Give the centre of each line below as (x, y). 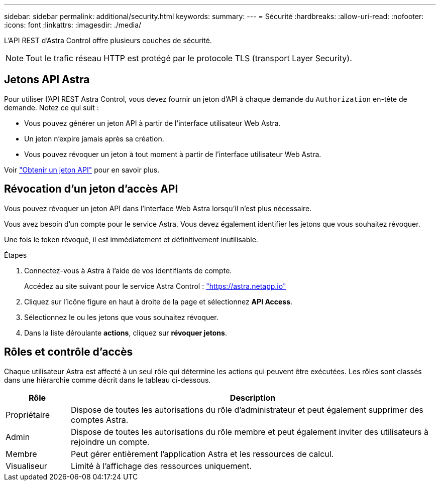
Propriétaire (28, 415)
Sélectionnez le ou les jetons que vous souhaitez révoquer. (121, 317)
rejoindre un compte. (110, 442)
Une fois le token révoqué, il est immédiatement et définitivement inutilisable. (131, 239)
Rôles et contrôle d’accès (69, 352)
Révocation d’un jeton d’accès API (91, 189)
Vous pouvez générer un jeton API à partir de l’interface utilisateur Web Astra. (152, 123)
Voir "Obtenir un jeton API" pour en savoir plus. (82, 170)
